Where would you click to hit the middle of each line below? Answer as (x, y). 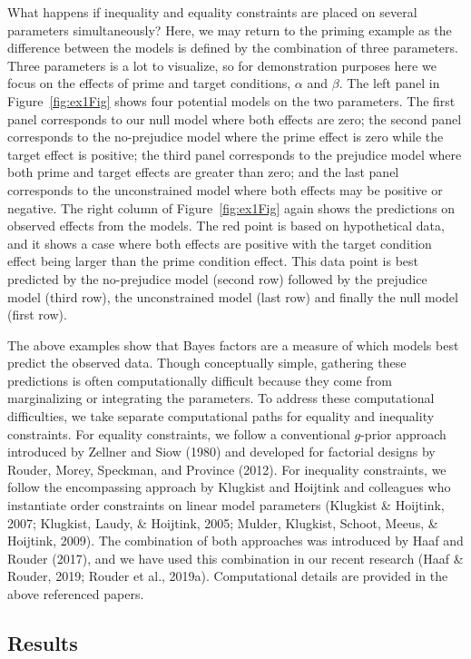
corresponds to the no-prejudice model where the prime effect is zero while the (226, 137)
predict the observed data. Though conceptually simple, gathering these (207, 363)
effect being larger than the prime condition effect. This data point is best (213, 261)
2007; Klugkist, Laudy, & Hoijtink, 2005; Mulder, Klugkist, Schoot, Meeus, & (223, 522)
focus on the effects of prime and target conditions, (149, 83)
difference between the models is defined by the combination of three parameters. (233, 48)
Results (43, 642)
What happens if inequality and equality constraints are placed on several (212, 12)
